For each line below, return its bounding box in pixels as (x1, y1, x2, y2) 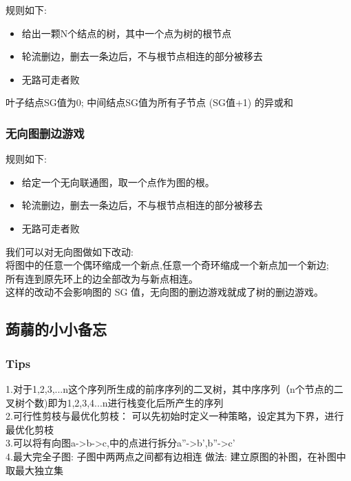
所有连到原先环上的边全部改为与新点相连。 (6, 271, 198, 285)
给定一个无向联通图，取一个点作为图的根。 (21, 174, 215, 189)
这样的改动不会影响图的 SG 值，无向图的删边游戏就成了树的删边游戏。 (6, 285, 324, 299)
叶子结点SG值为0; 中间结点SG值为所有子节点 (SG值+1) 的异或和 (6, 95, 293, 110)
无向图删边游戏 (6, 124, 85, 141)
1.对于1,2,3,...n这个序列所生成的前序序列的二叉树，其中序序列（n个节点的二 (6, 381, 343, 396)
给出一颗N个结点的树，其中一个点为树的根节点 (21, 25, 232, 40)
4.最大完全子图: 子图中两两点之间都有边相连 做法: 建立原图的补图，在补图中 (6, 449, 346, 463)
